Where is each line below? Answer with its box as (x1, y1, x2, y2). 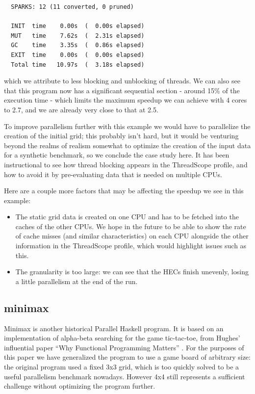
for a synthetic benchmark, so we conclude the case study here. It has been (4, 150, 229, 160)
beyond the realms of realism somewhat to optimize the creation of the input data (4, 140, 251, 150)
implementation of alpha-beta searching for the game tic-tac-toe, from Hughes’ (4, 333, 240, 343)
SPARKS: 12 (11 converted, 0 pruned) (11, 3, 134, 10)
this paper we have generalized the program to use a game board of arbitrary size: (4, 352, 251, 362)
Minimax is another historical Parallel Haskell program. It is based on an (4, 323, 224, 333)
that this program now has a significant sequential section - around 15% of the (4, 85, 240, 95)
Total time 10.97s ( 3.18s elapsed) (11, 61, 145, 68)
